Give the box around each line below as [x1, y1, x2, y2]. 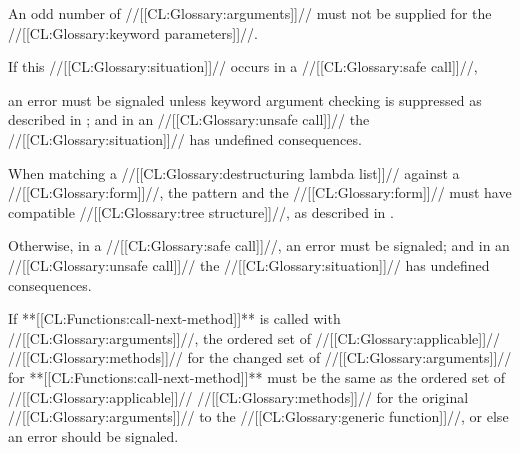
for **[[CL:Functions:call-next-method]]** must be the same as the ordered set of [8, 366, 506, 387]
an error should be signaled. [8, 425, 179, 446]
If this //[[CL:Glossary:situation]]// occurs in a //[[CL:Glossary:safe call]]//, [8, 56, 478, 77]
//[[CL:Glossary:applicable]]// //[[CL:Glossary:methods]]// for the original [8, 386, 469, 407]
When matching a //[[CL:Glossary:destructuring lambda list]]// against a [8, 162, 460, 183]
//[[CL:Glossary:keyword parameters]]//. [8, 22, 258, 43]
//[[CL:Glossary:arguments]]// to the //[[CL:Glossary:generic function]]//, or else [8, 406, 509, 427]
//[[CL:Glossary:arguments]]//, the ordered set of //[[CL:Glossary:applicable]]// [8, 327, 501, 348]
